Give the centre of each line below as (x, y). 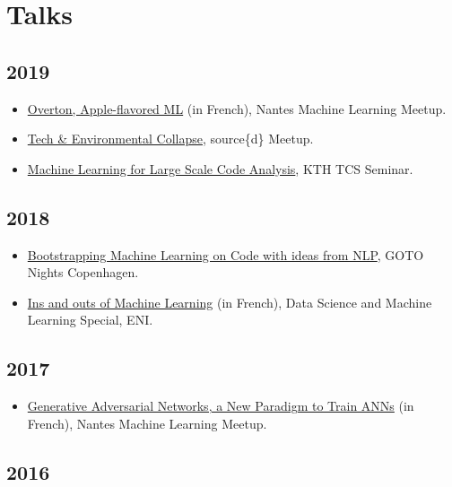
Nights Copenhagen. (83, 272)
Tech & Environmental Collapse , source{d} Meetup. (170, 139)
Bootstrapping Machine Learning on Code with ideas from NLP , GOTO (226, 254)
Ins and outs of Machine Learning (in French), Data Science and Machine (230, 302)
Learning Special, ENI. (90, 320)
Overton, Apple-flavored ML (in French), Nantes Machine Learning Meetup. (237, 108)
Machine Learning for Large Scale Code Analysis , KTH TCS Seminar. (220, 168)
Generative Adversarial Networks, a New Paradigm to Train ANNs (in (221, 406)
